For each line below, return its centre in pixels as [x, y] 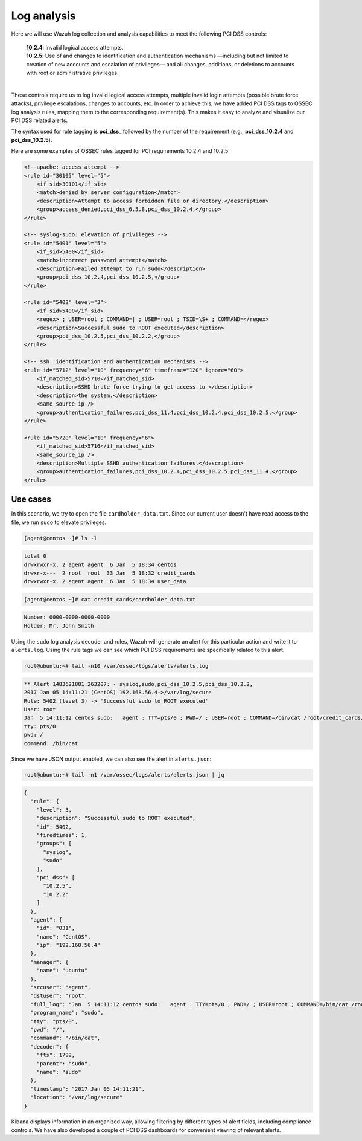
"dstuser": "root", [59, 996]
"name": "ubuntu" [62, 971]
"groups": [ [54, 844]
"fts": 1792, [56, 1055]
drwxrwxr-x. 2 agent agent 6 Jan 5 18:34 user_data [105, 581]
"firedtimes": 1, [62, 835]
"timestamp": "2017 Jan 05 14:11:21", [87, 1089]
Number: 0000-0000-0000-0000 [67, 617]
